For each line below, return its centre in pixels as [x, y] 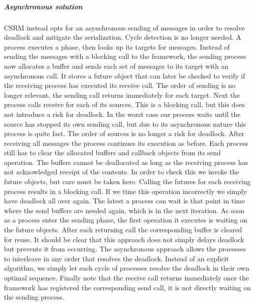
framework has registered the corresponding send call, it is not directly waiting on [127, 287]
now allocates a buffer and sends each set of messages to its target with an [116, 66]
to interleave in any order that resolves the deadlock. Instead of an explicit [116, 258]
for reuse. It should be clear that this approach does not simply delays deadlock [124, 239]
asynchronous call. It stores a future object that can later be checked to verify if [125, 75]
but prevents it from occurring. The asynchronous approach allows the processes [125, 249]
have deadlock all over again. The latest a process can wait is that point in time [125, 201]
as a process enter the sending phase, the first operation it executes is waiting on [126, 220]
